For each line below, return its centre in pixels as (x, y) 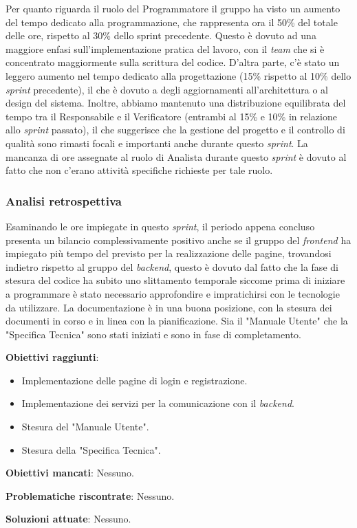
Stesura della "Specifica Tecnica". (91, 449)
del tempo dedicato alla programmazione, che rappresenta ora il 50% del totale (172, 22)
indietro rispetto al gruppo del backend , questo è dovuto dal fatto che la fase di (172, 266)
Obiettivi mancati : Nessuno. (70, 473)
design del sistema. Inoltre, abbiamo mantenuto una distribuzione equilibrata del (176, 103)
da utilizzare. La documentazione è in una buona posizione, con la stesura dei (169, 307)
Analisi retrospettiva (64, 200)
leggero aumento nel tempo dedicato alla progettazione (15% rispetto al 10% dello (178, 75)
